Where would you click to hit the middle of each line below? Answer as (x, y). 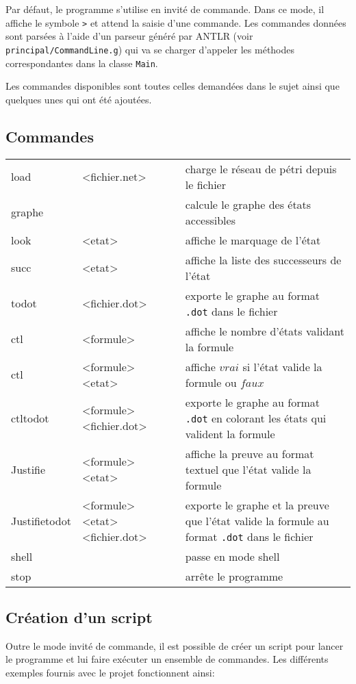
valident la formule (230, 433)
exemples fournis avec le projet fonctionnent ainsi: (110, 672)
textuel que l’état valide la (248, 469)
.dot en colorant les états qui (256, 418)
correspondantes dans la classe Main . (82, 63)
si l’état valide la (282, 366)
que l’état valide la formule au (257, 520)
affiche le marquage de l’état (253, 240)
